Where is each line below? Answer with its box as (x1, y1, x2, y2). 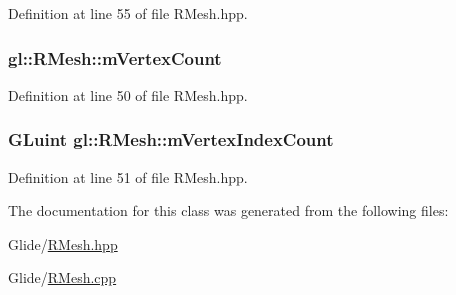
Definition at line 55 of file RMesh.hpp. (8, 3, 248, 23)
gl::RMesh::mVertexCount (8, 45, 222, 70)
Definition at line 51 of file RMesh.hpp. (8, 166, 248, 187)
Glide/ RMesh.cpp (8, 267, 117, 288)
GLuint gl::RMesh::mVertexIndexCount (8, 127, 334, 152)
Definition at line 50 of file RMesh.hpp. (8, 84, 248, 105)
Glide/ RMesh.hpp (8, 233, 118, 254)
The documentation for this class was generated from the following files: (8, 200, 449, 221)
